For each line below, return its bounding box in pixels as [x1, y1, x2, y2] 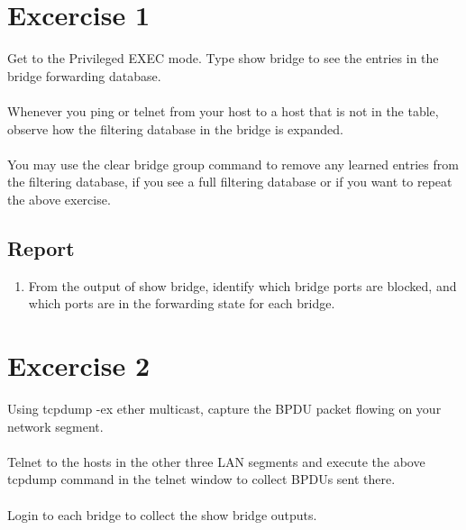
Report [7, 233, 75, 261]
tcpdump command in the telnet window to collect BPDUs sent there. [7, 470, 396, 489]
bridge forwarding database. [7, 66, 161, 85]
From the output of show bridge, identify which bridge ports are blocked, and [28, 276, 457, 295]
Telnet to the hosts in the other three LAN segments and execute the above [7, 452, 425, 471]
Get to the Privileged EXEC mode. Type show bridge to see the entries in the [7, 49, 439, 68]
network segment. [7, 416, 104, 435]
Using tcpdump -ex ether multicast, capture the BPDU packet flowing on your [7, 398, 442, 417]
